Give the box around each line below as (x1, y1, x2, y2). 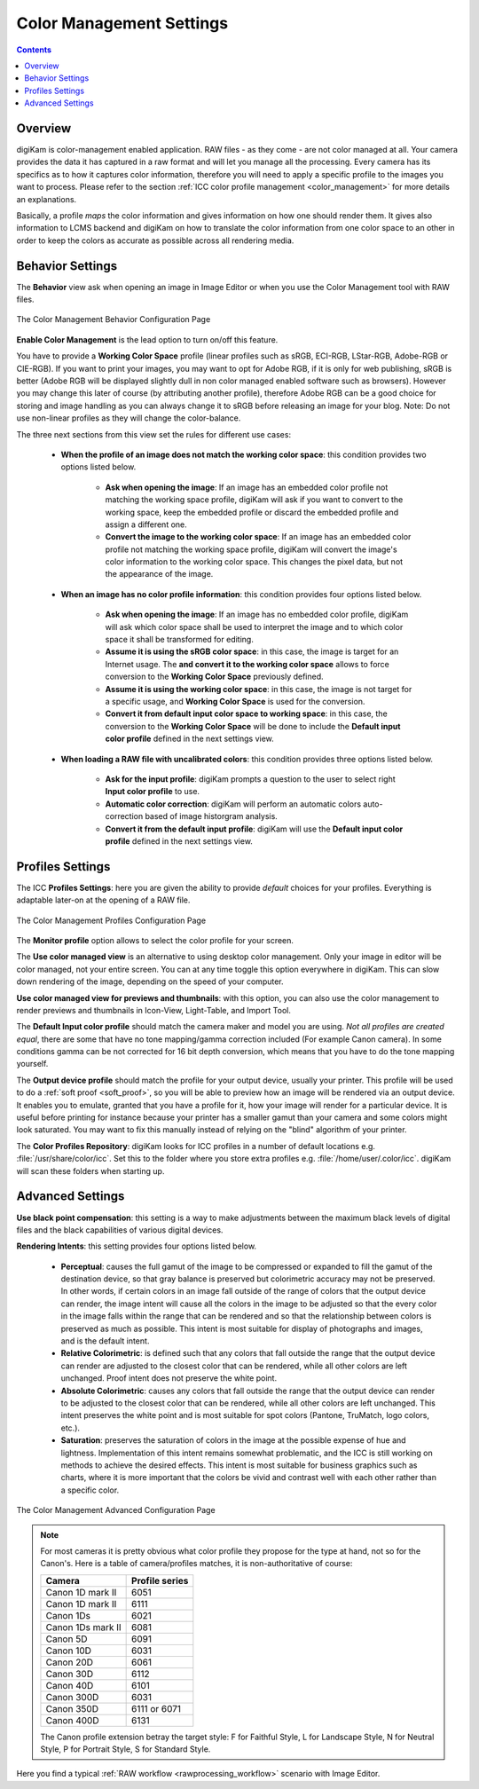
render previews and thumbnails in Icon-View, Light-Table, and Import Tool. (16, 1005, 292, 1015)
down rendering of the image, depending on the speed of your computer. (16, 976, 284, 987)
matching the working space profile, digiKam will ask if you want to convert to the (105, 494, 404, 505)
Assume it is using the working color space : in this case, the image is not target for (105, 683, 412, 694)
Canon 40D (45, 1679, 94, 1691)
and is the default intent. (60, 1336, 150, 1346)
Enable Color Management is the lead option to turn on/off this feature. (16, 334, 279, 345)
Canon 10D (45, 1644, 92, 1657)
